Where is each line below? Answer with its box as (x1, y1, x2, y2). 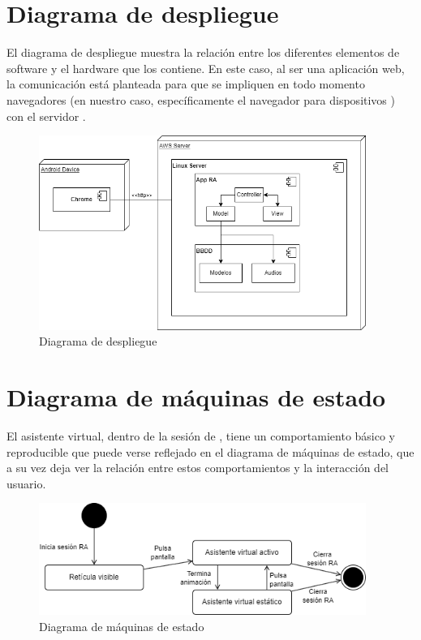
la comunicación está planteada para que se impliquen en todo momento (6, 75, 365, 92)
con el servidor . (6, 107, 86, 124)
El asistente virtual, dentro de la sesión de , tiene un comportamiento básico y (6, 427, 396, 444)
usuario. (6, 475, 46, 492)
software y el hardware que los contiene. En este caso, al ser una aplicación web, (6, 59, 405, 76)
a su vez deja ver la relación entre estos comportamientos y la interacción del (6, 459, 389, 476)
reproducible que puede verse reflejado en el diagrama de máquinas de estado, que (6, 443, 415, 460)
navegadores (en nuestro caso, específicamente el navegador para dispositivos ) (6, 91, 395, 108)
